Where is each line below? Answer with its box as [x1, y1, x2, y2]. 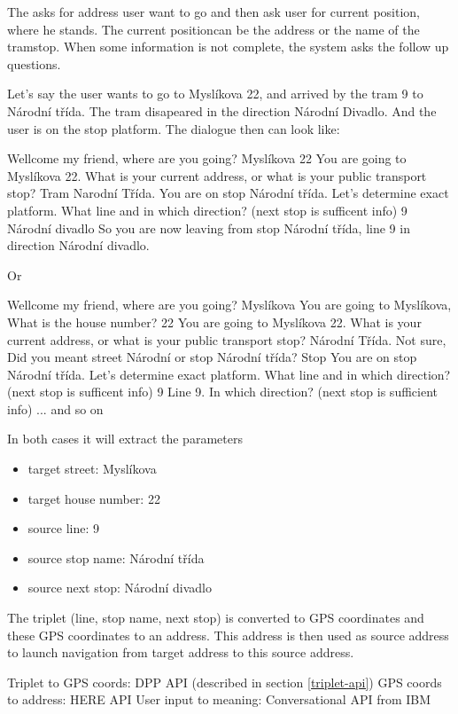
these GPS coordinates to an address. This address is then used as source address [7, 625, 449, 644]
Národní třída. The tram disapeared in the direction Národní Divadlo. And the [7, 101, 437, 120]
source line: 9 [27, 519, 100, 537]
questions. [7, 54, 61, 73]
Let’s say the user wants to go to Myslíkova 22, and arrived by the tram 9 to [7, 84, 423, 103]
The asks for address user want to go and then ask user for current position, [7, 3, 420, 20]
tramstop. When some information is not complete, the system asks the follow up [7, 37, 449, 56]
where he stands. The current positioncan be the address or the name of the [7, 20, 420, 38]
